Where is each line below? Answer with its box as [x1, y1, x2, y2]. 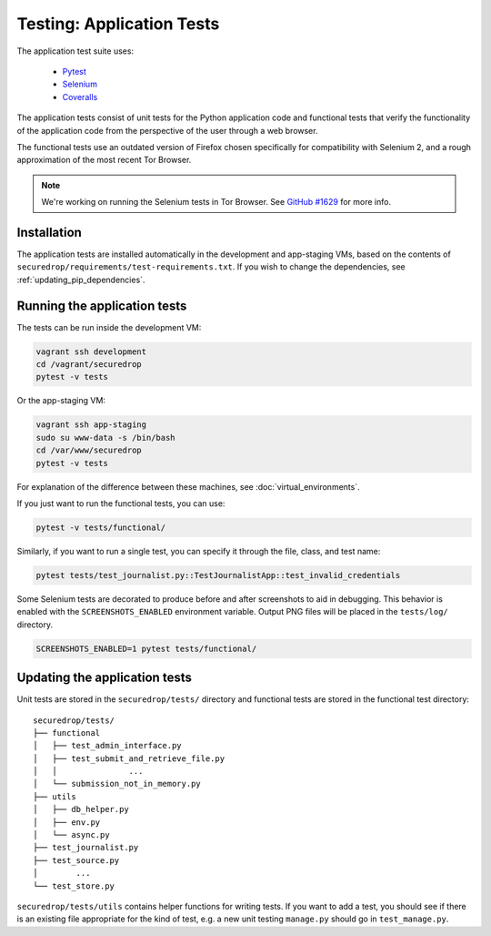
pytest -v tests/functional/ [35, 522, 166, 533]
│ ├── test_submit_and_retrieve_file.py [33, 753, 225, 764]
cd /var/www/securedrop [35, 445, 143, 455]
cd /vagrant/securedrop [35, 360, 143, 370]
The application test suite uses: [16, 46, 135, 56]
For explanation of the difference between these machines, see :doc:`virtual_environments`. [16, 481, 360, 492]
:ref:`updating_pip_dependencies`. [16, 274, 145, 285]
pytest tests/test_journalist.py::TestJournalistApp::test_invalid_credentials [35, 570, 401, 580]
